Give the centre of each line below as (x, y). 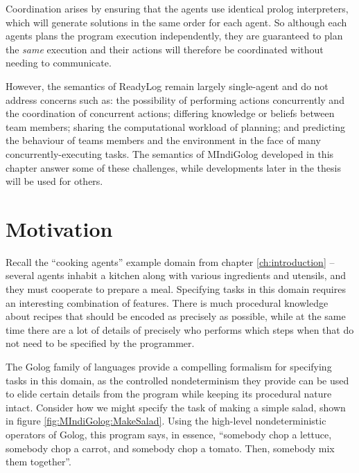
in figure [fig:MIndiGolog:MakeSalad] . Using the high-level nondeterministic (166, 421)
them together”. (38, 462)
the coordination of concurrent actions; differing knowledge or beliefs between (170, 113)
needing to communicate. (59, 63)
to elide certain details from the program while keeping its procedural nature (169, 394)
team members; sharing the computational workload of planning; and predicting (175, 126)
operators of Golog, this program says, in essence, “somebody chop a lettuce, (169, 434)
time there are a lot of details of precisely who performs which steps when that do (180, 329)
